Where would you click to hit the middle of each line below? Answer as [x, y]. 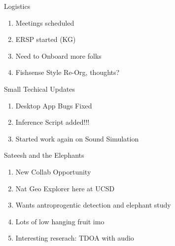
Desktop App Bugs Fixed [54, 105]
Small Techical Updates [39, 88]
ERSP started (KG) [46, 39]
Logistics [17, 6]
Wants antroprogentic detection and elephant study [93, 205]
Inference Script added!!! [52, 122]
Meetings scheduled [45, 22]
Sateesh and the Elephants [44, 155]
